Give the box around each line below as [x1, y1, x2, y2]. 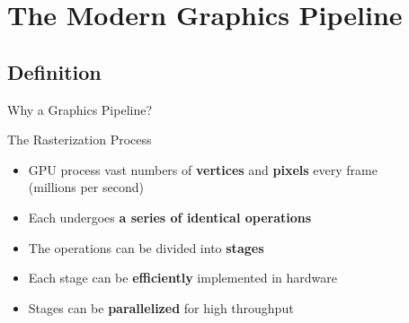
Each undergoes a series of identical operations [28, 207, 312, 226]
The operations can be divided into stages [28, 238, 264, 257]
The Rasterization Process [7, 130, 152, 149]
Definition [7, 57, 102, 85]
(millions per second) [28, 178, 144, 196]
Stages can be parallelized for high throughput [28, 298, 294, 317]
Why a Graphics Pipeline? [7, 100, 153, 118]
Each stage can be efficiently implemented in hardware [28, 268, 337, 287]
